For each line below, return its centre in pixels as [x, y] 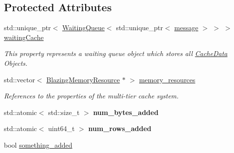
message [186, 28]
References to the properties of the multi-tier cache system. [91, 96]
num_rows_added [120, 128]
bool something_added [38, 144]
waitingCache [24, 37]
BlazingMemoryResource [83, 79]
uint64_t [62, 128]
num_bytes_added [126, 112]
